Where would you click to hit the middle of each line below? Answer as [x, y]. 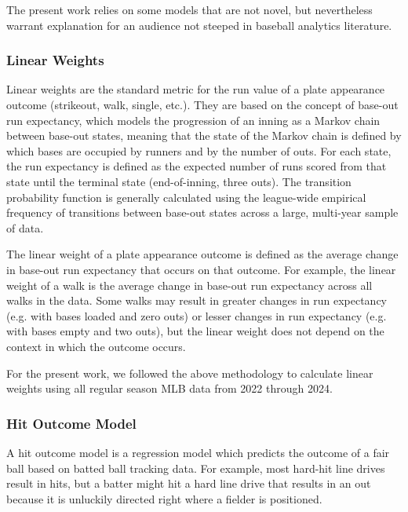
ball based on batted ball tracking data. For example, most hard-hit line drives [196, 468]
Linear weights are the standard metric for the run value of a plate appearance [196, 89]
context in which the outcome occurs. [96, 346]
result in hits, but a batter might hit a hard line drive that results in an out [189, 483]
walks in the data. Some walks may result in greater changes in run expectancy [197, 300]
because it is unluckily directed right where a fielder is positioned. [164, 498]
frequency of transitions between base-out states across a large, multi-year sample [202, 212]
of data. [25, 227]
